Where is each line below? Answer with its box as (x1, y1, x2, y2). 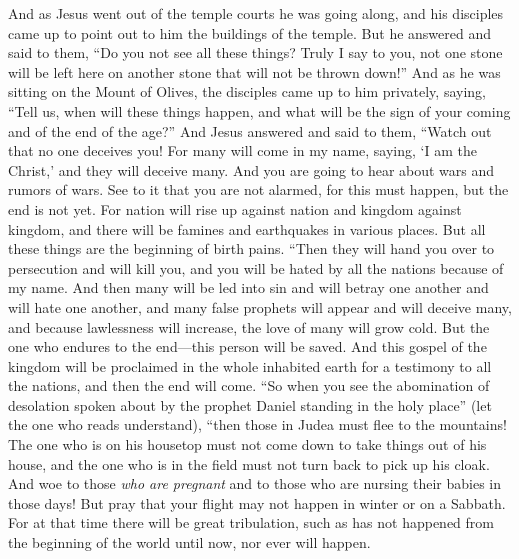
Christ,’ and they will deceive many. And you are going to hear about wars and (8, 159, 495, 180)
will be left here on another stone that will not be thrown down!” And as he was (8, 61, 501, 82)
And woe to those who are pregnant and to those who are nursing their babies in (8, 473, 502, 494)
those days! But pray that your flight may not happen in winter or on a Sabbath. (8, 492, 506, 513)
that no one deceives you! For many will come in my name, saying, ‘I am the (8, 140, 477, 161)
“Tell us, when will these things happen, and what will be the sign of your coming (8, 100, 511, 121)
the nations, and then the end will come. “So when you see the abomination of (8, 375, 490, 396)
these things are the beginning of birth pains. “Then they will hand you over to (8, 238, 495, 259)
